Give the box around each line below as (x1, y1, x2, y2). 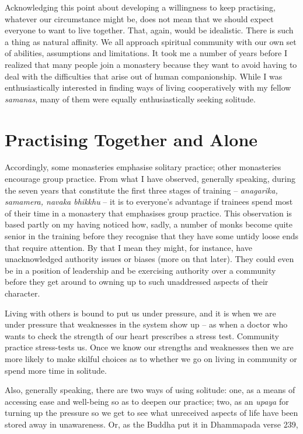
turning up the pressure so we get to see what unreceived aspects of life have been (5, 407, 298, 419)
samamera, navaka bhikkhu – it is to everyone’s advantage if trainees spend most (5, 195, 293, 208)
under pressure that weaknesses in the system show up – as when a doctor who (5, 318, 288, 330)
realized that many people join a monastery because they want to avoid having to (5, 58, 297, 70)
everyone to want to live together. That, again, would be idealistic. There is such (5, 24, 294, 36)
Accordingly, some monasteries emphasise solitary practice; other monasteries (5, 161, 281, 173)
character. (5, 287, 40, 299)
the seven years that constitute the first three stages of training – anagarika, (5, 184, 278, 196)
